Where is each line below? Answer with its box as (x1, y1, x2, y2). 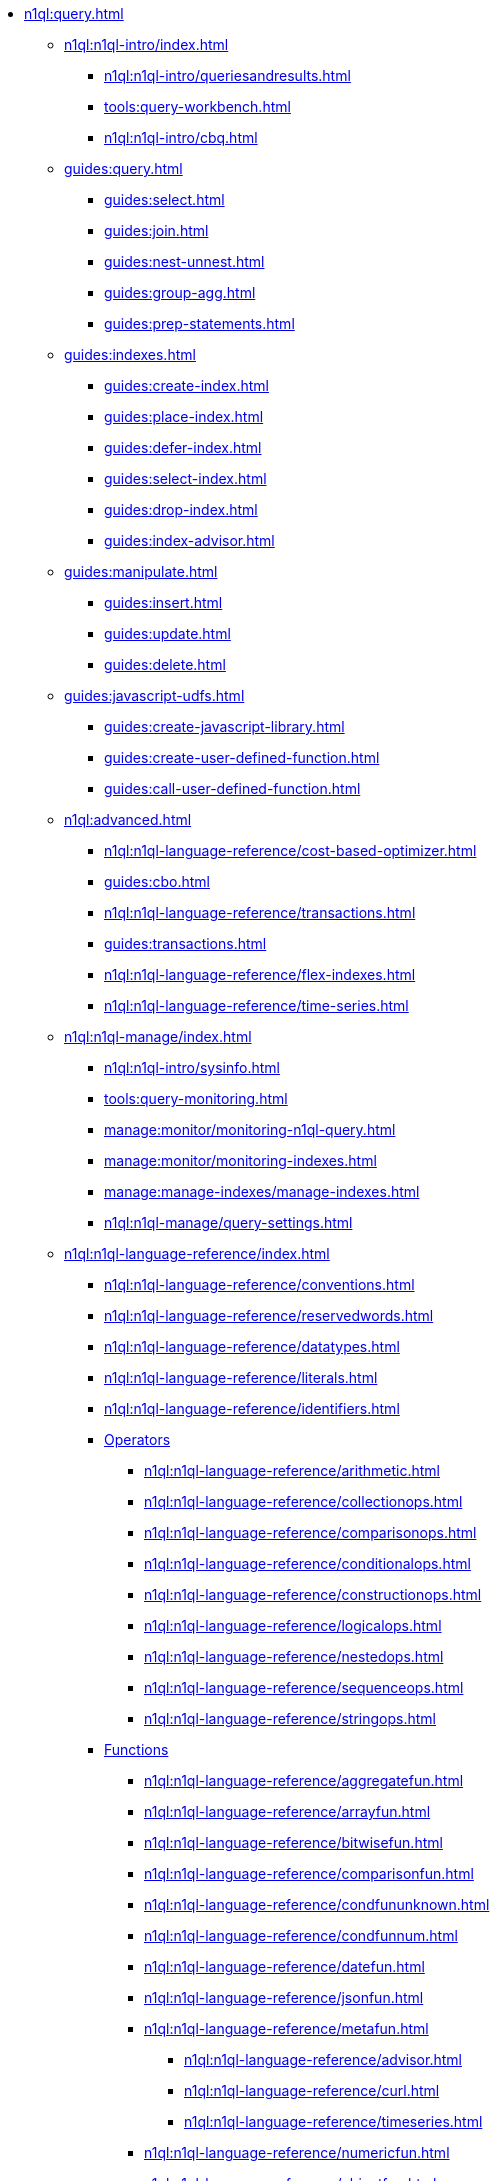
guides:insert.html (104, 594, 223, 611)
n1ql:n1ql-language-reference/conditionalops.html (144, 1555, 471, 1572)
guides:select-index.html (104, 470, 267, 487)
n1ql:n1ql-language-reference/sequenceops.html (144, 1679, 464, 1696)
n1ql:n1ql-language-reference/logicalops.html (144, 1617, 442, 1634)
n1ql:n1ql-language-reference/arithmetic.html (144, 1462, 440, 1479)
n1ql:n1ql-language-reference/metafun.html (144, 2020, 429, 2037)
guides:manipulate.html (64, 563, 218, 580)
